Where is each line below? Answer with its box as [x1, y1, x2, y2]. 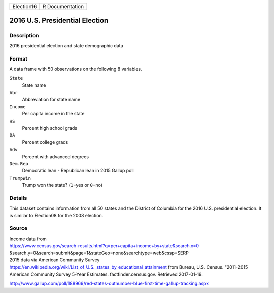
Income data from [9, 236, 47, 242]
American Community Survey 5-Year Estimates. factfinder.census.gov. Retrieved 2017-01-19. [9, 271, 203, 277]
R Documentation [42, 3, 84, 10]
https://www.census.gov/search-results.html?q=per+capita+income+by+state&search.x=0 [9, 243, 199, 249]
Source [9, 225, 28, 232]
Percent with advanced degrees [22, 153, 89, 160]
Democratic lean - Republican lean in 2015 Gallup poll [22, 168, 134, 174]
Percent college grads [22, 139, 68, 145]
